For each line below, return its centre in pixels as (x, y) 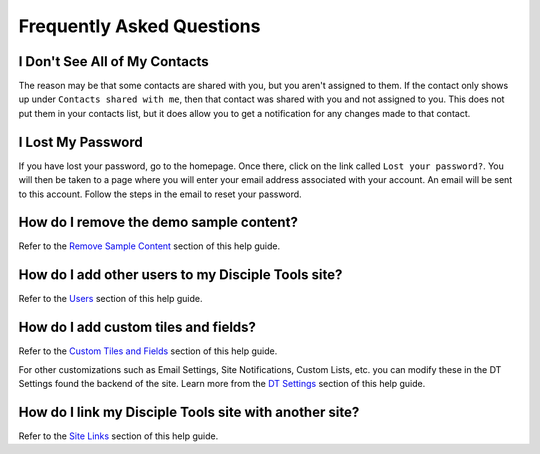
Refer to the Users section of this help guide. (110, 299)
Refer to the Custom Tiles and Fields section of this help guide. (148, 351)
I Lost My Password (81, 141)
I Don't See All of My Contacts (113, 61)
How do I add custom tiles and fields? (137, 327)
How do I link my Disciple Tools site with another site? (189, 411)
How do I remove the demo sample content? (158, 222)
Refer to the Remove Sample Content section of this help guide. (149, 246)
